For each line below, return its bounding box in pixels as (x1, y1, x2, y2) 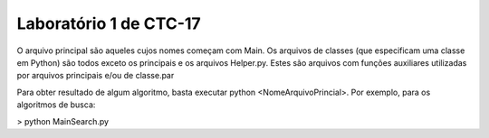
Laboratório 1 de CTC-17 (16, 14, 201, 33)
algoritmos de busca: (16, 99, 96, 110)
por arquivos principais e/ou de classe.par (16, 70, 175, 81)
